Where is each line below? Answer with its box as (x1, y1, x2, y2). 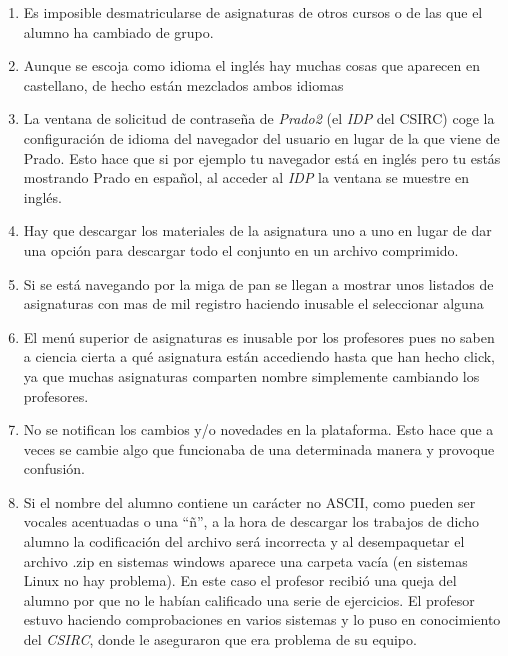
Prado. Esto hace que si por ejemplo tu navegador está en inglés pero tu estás (23, 147, 501, 168)
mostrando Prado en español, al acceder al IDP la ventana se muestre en (23, 167, 470, 188)
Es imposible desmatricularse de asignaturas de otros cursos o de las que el (23, 2, 483, 22)
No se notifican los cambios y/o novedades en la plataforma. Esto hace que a (23, 419, 494, 440)
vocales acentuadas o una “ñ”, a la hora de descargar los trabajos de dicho (23, 511, 479, 532)
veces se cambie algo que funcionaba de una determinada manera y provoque (23, 438, 495, 459)
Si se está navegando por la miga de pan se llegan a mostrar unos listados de (23, 273, 494, 294)
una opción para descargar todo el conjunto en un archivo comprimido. (23, 239, 459, 260)
